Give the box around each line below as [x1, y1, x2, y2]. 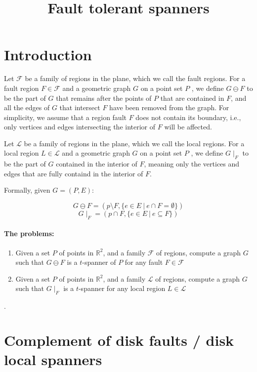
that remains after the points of [56, 92, 152, 103]
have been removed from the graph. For [109, 102, 229, 113]
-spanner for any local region [78, 283, 166, 293]
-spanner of [82, 257, 116, 267]
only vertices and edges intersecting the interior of [4, 122, 156, 132]
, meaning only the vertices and [144, 159, 240, 169]
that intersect [59, 102, 100, 113]
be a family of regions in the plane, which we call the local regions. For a [24, 138, 245, 148]
